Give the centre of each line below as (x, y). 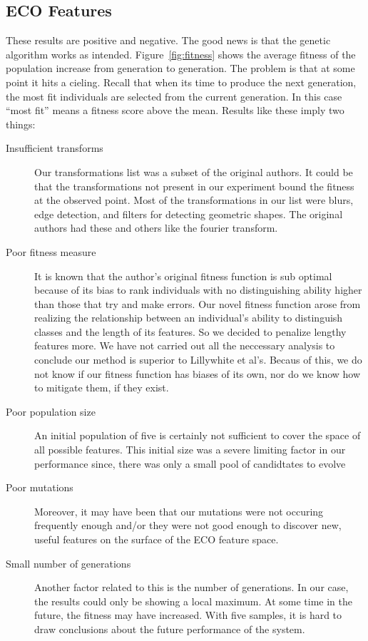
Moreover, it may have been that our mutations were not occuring (179, 511)
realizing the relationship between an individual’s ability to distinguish (189, 318)
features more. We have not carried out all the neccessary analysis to (185, 345)
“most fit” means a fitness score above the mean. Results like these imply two (175, 110)
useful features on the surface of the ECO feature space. (157, 539)
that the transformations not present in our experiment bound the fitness (194, 186)
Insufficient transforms (55, 148)
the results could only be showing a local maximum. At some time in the (193, 601)
